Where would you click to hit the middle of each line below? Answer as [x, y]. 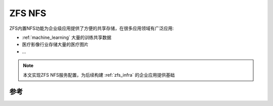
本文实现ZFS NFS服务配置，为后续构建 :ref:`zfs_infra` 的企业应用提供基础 [99, 75]
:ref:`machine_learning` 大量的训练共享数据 [67, 37]
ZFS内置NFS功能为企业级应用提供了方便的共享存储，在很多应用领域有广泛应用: [92, 28]
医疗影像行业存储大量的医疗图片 [55, 44]
